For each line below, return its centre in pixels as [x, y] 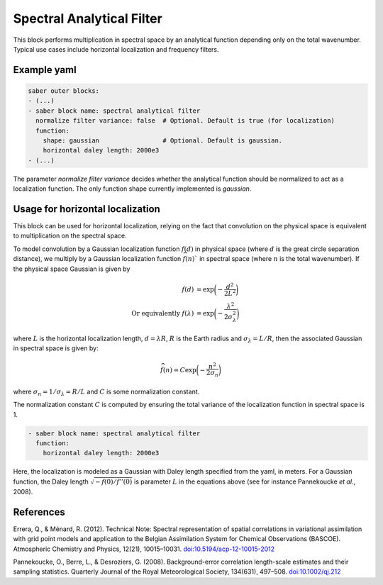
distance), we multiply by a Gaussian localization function [97, 259]
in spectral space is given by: [56, 348]
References [39, 512]
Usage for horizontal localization [87, 209]
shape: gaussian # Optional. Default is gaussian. [163, 140]
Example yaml [45, 70]
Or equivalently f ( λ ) [163, 313]
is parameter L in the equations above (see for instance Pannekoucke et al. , [245, 481]
